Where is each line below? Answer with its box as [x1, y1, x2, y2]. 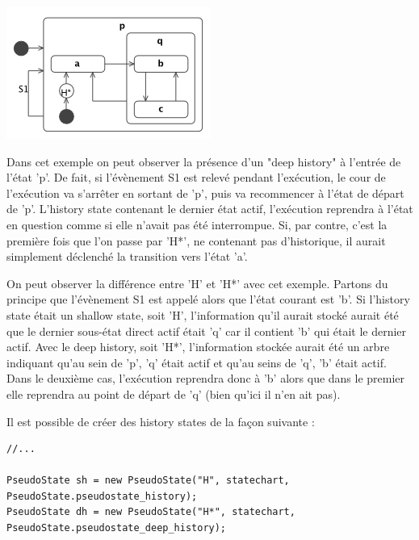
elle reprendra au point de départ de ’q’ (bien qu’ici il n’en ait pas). [6, 385, 341, 402]
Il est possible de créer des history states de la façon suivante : [6, 412, 315, 429]
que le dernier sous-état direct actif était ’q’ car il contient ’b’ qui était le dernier [6, 322, 407, 339]
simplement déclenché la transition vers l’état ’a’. [6, 248, 248, 265]
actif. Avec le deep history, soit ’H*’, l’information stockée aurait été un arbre [6, 338, 390, 355]
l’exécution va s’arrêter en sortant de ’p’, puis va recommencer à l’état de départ [6, 184, 404, 201]
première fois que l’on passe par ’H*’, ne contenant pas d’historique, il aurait [6, 232, 386, 249]
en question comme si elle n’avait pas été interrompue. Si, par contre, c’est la [6, 216, 388, 232]
